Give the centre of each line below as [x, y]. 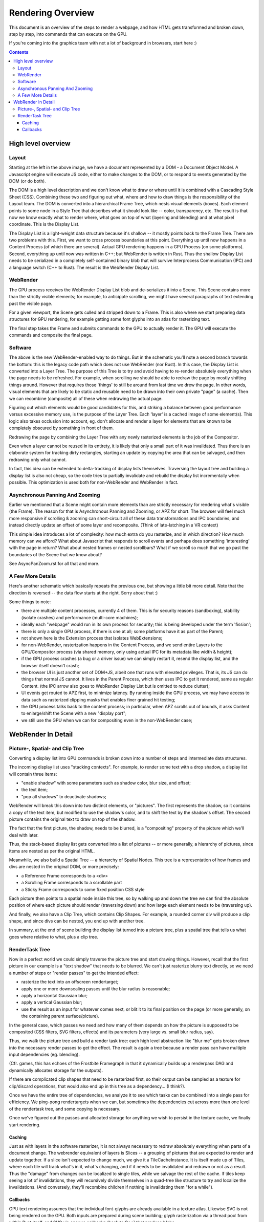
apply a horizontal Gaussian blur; [55, 995]
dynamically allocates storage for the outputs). [56, 1070]
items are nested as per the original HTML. [52, 851]
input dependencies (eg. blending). [44, 1055]
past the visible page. [31, 304]
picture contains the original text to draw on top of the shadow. [72, 819]
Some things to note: [30, 602]
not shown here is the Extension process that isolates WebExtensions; [92, 638]
